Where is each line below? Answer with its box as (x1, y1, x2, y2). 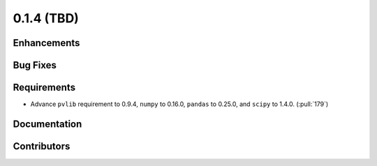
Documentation (13, 118, 82, 130)
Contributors (13, 140, 71, 152)
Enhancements (13, 37, 80, 49)
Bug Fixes (13, 59, 57, 71)
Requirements (13, 82, 76, 93)
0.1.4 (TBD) (13, 10, 80, 26)
